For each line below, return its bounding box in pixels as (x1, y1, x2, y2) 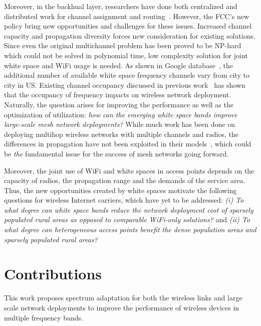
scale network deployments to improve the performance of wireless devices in (4, 302, 239, 312)
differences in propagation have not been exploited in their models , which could (4, 138, 251, 149)
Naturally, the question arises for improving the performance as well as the (4, 99, 233, 109)
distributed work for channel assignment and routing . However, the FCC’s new (4, 11, 249, 21)
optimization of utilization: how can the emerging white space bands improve (4, 109, 237, 119)
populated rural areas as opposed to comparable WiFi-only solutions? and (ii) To (4, 214, 250, 225)
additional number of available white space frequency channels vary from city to (4, 70, 249, 80)
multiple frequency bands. (4, 312, 84, 322)
